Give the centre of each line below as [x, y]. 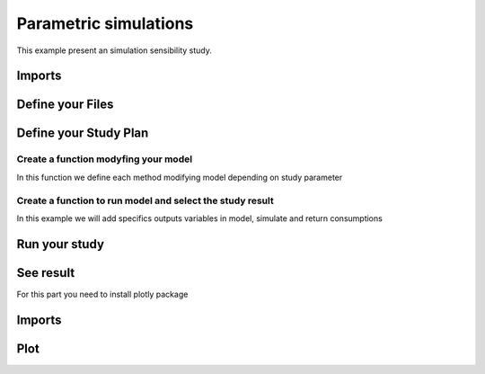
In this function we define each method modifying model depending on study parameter [180, 177]
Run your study [61, 244]
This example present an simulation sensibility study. [115, 50]
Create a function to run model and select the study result [145, 200]
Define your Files [65, 105]
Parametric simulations [105, 23]
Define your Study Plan [83, 134]
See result [46, 273]
